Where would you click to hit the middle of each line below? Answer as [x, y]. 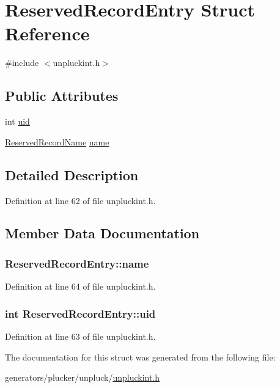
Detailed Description [72, 174]
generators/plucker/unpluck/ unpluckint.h [83, 377]
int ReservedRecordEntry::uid [80, 313]
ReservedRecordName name [57, 141]
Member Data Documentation [102, 233]
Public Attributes [62, 96]
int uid [17, 121]
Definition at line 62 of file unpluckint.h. [80, 200]
